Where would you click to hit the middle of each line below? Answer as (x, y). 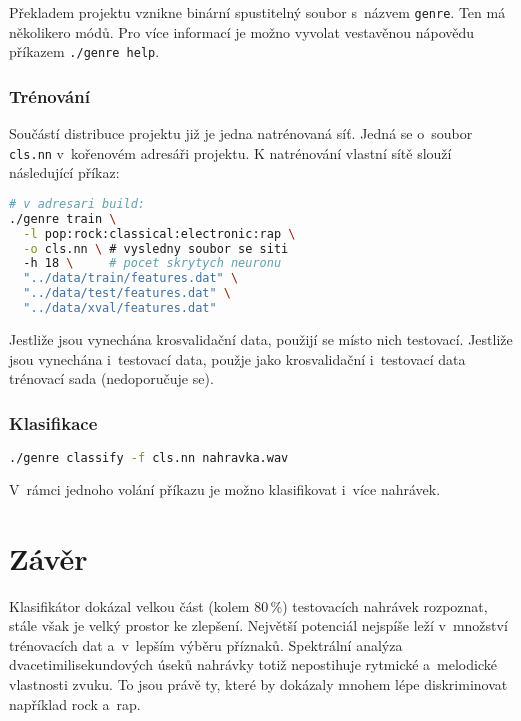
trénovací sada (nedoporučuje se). (111, 378)
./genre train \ (63, 218)
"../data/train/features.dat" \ (131, 278)
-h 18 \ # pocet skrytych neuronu (152, 263)
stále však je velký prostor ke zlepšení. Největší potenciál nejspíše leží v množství (258, 625)
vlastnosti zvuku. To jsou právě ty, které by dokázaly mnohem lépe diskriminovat (258, 683)
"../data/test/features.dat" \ (127, 293)
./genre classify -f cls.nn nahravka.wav (149, 457)
